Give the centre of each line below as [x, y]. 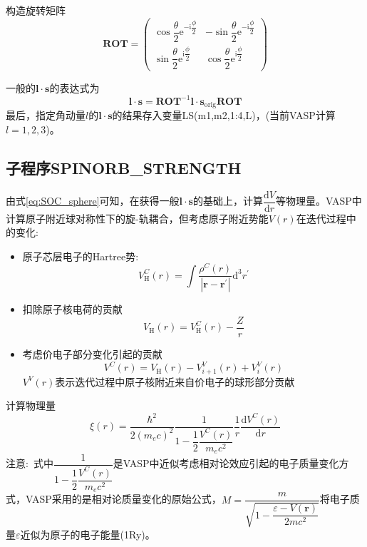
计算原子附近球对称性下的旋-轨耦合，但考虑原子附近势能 [137, 218]
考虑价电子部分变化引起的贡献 [92, 354]
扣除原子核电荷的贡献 [72, 309]
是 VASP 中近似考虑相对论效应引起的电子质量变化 [226, 463]
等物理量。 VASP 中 [319, 200]
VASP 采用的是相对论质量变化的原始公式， [124, 499]
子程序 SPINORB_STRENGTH [124, 167]
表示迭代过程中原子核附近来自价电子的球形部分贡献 [175, 381]
